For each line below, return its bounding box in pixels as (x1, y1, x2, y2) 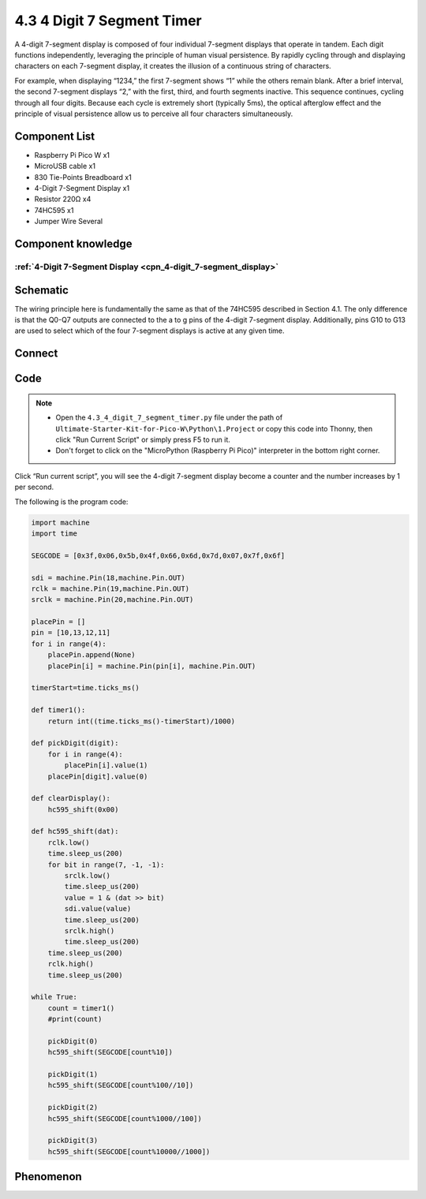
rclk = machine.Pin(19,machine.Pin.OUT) (31, 584, 189, 593)
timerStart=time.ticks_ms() (31, 683, 140, 693)
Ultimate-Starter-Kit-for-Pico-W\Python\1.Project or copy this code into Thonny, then (55, 424, 373, 433)
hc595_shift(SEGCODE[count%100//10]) (47, 1081, 194, 1090)
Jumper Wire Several (34, 217, 103, 226)
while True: (31, 992, 78, 1002)
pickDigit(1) (47, 1070, 99, 1079)
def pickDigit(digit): (31, 738, 119, 748)
